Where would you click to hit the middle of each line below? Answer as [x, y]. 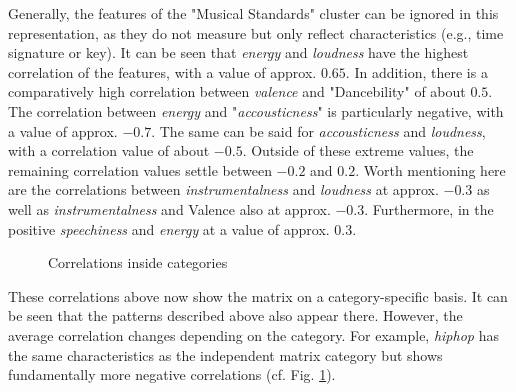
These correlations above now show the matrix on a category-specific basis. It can [258, 295]
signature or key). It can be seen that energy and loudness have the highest [238, 52]
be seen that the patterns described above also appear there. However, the [235, 315]
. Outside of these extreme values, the [358, 150]
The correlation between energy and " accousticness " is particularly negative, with [256, 110]
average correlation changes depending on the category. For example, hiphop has [253, 334]
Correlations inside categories [138, 262]
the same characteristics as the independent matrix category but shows [225, 354]
